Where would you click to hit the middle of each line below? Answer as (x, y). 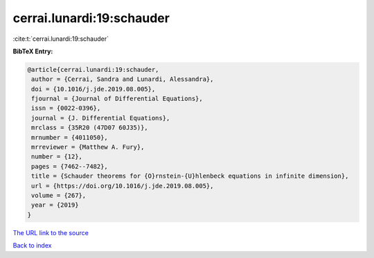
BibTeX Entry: (33, 51)
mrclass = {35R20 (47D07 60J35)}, (90, 128)
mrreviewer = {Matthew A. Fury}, (88, 147)
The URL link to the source (51, 232)
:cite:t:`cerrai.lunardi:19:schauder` (61, 39)
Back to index (32, 246)
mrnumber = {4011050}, (70, 137)
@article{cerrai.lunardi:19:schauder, (93, 70)
